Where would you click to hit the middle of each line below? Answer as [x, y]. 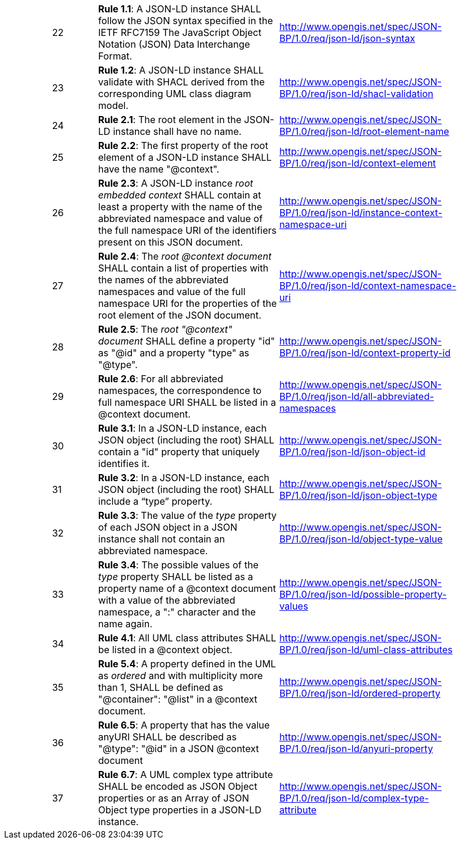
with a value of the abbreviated [167, 600]
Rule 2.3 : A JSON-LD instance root [175, 183]
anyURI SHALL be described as [168, 737]
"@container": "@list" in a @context [178, 699]
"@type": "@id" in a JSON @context [178, 749]
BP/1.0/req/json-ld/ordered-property [360, 693]
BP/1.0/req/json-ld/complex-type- [354, 798]
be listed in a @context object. [165, 650]
